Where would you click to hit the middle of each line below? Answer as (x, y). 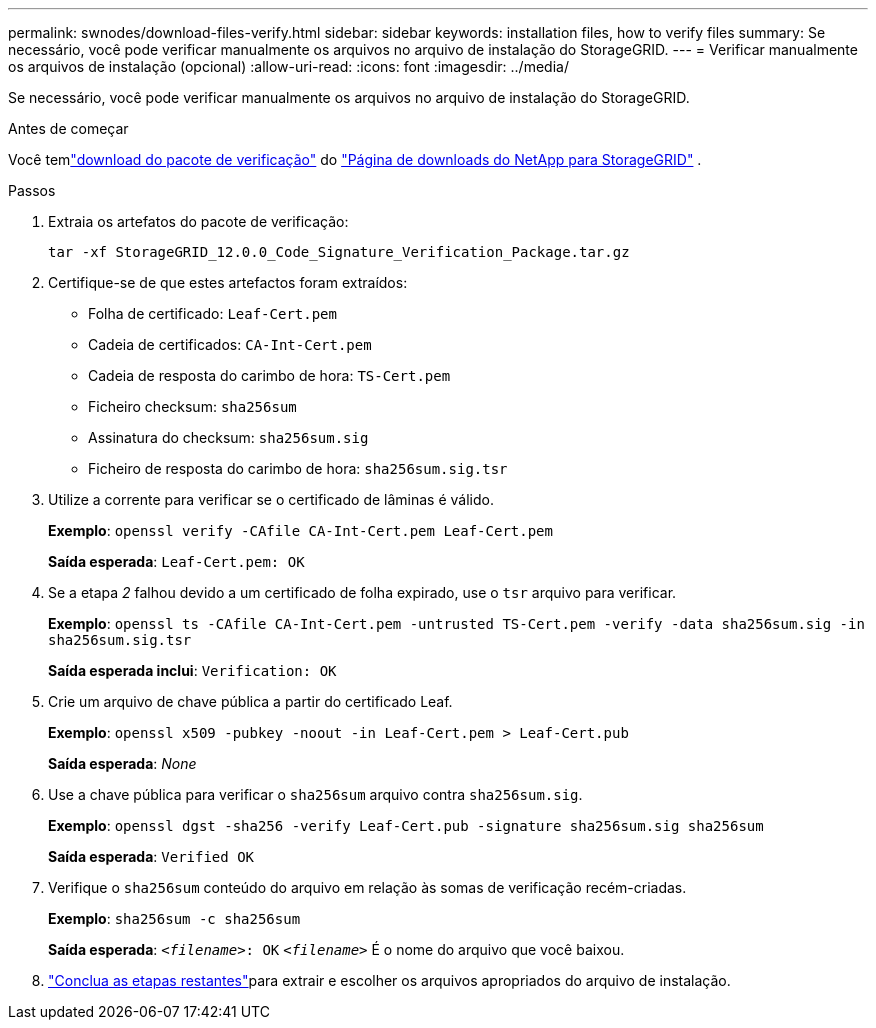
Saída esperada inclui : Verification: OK (192, 670)
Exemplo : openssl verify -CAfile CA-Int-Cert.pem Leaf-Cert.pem (300, 530)
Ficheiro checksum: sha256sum (192, 406)
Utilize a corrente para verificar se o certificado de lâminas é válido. (271, 499)
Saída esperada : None (122, 763)
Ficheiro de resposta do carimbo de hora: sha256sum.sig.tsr (298, 468)
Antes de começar (68, 128)
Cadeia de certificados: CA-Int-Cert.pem (230, 344)
